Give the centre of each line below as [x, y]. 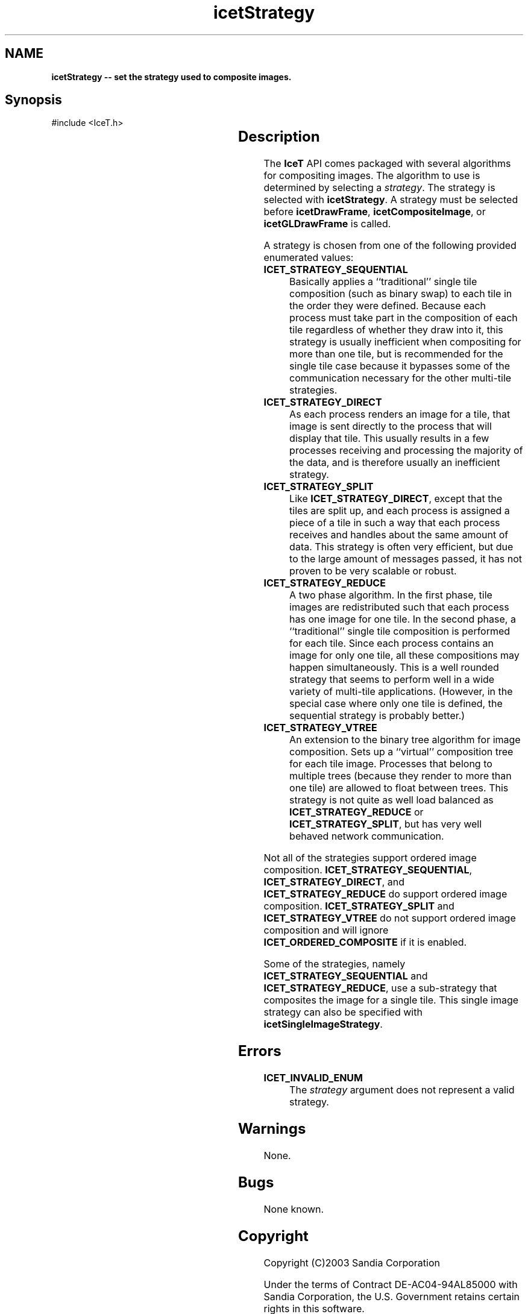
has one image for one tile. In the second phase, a [403, 619]
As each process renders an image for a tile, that [400, 414]
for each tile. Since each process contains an [392, 643]
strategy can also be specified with [343, 1012]
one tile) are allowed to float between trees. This [399, 788]
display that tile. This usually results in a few [389, 439]
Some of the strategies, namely [335, 964]
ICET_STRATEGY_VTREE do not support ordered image [390, 918]
